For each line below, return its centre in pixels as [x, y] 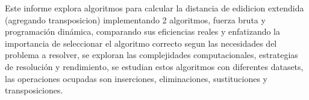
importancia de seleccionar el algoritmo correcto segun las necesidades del [141, 43]
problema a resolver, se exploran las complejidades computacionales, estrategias [151, 55]
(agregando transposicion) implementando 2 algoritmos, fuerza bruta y [135, 19]
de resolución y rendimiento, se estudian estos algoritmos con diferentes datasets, [154, 66]
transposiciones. [34, 90]
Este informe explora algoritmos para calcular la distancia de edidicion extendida [154, 8]
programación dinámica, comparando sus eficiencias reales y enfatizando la [143, 31]
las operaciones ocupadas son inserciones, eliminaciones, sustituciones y [136, 78]
